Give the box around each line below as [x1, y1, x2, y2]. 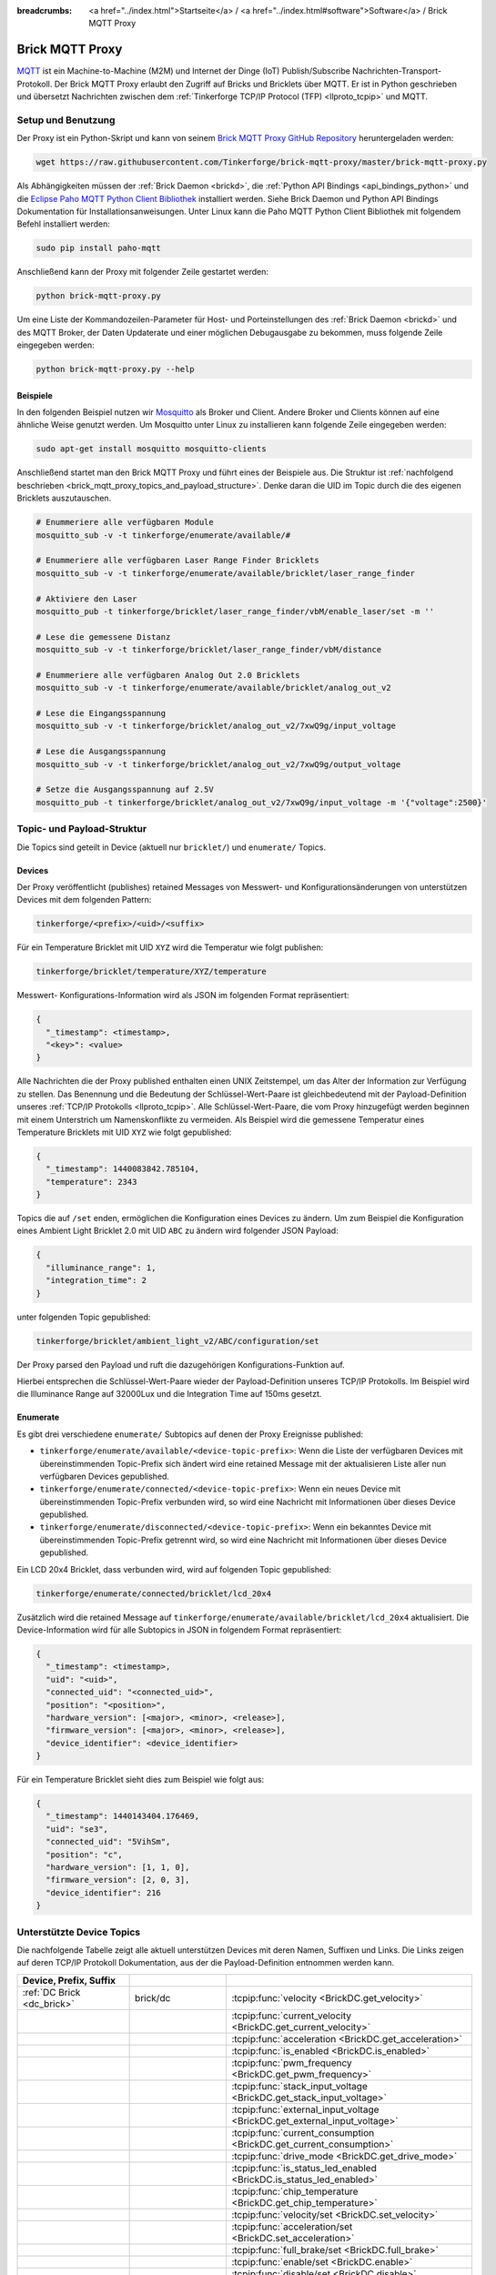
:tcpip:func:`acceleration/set [231, 2220, 353, 2233]
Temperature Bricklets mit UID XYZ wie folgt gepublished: [16, 1127, 232, 1137]
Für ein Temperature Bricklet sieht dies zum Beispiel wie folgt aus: [16, 1774, 265, 1785]
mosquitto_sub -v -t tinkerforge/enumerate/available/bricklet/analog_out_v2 [35, 682, 391, 693]
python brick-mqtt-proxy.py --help [35, 364, 195, 375]
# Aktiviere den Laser [35, 593, 137, 604]
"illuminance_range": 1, [46, 1262, 157, 1273]
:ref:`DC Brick [22, 1986, 81, 1998]
